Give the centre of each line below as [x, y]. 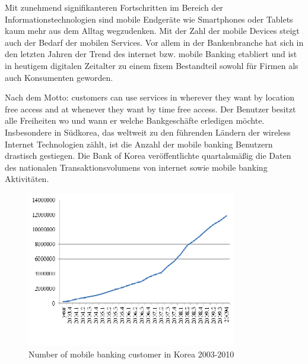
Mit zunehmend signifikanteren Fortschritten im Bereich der [114, 7]
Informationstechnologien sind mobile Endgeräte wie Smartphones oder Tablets [149, 19]
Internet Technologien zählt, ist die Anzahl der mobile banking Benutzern [139, 144]
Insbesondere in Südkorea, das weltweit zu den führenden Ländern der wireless [148, 132]
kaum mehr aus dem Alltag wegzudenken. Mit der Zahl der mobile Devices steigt [152, 31]
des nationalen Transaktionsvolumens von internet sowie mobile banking [136, 167]
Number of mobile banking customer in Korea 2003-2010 [131, 354]
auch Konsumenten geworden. [59, 77]
